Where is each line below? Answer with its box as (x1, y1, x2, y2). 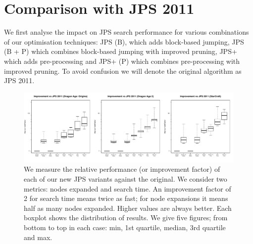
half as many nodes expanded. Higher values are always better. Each (24, 202, 232, 213)
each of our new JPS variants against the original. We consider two (24, 174, 227, 184)
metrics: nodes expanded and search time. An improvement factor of (24, 183, 231, 194)
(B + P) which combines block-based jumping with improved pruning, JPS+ (4, 46, 237, 56)
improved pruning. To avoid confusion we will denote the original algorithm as (4, 65, 242, 76)
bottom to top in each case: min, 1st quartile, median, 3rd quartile (24, 222, 226, 233)
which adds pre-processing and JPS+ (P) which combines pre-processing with (4, 55, 240, 66)
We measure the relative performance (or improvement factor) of (24, 164, 220, 174)
